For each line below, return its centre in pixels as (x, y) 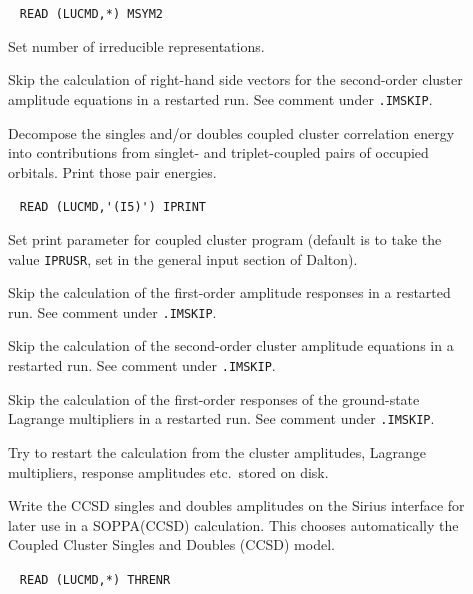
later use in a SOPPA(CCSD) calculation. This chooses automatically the (233, 524)
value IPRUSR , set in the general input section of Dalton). (183, 258)
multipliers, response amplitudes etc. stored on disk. (168, 471)
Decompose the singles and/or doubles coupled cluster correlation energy (231, 132)
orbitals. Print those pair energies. (112, 171)
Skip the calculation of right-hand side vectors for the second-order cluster (235, 79)
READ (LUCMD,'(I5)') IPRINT (112, 207)
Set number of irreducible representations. (136, 45)
